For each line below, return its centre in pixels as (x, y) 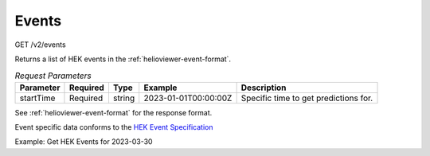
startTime (37, 98)
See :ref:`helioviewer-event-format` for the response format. (113, 112)
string (124, 98)
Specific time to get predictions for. (307, 98)
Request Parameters (53, 76)
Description (264, 88)
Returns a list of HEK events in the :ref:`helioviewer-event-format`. (123, 59)
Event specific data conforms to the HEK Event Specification (114, 127)
